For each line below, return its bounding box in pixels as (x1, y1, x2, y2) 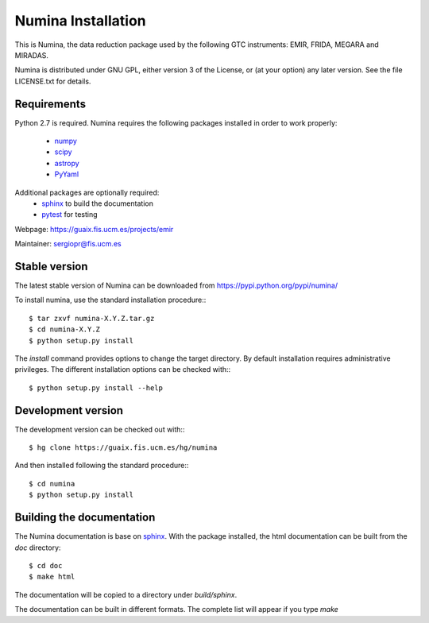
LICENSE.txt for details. (14, 76, 91, 86)
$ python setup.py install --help (29, 383, 163, 393)
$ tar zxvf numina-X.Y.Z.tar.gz (29, 314, 155, 323)
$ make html (29, 572, 75, 582)
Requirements (14, 97, 87, 110)
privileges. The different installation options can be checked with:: (14, 365, 231, 374)
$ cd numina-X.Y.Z (29, 325, 101, 334)
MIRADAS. (14, 50, 49, 60)
